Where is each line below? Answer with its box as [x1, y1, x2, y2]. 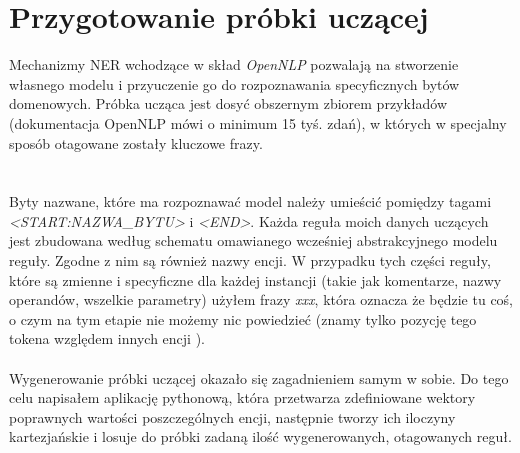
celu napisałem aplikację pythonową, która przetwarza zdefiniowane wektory [9, 387, 476, 408]
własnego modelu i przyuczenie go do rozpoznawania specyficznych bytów [9, 73, 460, 94]
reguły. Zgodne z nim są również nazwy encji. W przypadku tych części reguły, [9, 250, 491, 271]
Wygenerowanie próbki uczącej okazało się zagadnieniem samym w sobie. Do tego [9, 367, 509, 388]
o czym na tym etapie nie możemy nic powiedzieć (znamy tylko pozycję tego [9, 308, 477, 329]
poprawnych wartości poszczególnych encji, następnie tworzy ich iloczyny [9, 406, 456, 427]
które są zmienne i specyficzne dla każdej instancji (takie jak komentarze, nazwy [9, 269, 502, 290]
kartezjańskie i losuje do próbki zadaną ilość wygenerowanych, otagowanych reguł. [9, 426, 512, 447]
